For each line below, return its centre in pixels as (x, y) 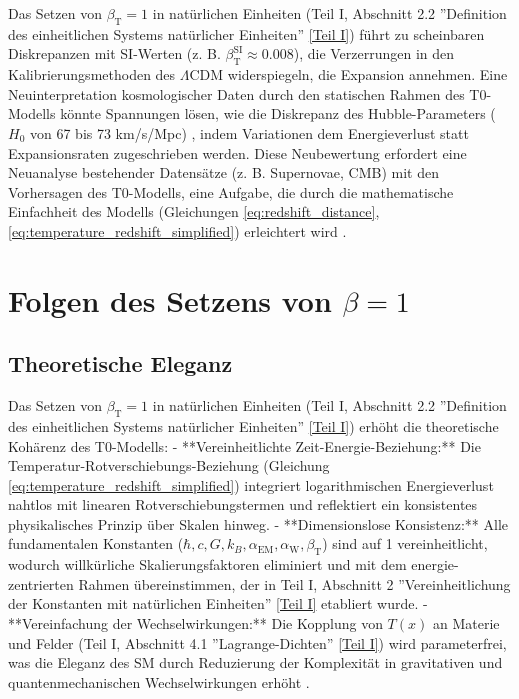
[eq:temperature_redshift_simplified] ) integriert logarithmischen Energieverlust (251, 484)
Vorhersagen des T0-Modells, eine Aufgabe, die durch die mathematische (231, 191)
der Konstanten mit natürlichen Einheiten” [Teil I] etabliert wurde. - (218, 603)
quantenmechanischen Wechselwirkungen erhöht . (159, 681)
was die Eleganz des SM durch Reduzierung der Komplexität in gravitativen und (255, 662)
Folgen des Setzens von (170, 299)
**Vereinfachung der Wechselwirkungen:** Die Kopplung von (195, 623)
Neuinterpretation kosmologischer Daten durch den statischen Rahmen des (236, 93)
